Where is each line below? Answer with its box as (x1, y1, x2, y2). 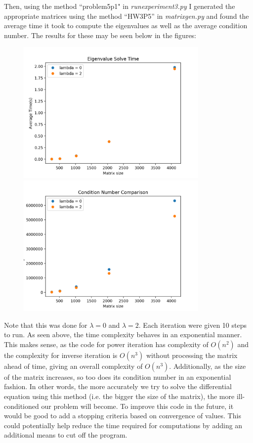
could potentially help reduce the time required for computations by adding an (4, 420, 243, 430)
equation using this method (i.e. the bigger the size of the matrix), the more (4, 391, 235, 401)
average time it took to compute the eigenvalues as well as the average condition (4, 20, 248, 31)
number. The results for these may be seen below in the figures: (4, 30, 197, 40)
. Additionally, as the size (169, 360, 246, 371)
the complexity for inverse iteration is (4, 350, 118, 360)
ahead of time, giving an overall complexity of (4, 360, 143, 371)
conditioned (4, 400, 39, 411)
